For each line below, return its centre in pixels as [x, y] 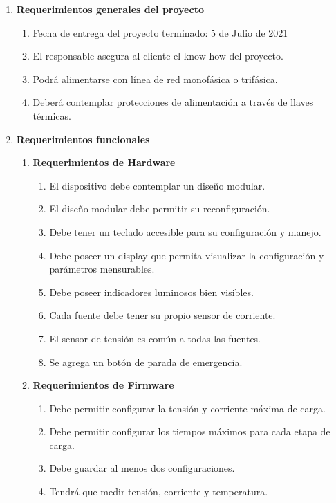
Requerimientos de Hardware [104, 162]
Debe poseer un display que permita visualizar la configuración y [187, 255]
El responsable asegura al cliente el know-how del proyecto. [158, 56]
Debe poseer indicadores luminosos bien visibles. [151, 292]
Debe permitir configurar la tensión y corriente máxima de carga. [187, 408]
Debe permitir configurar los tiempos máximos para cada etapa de [190, 431]
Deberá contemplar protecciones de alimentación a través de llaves [173, 102]
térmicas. [52, 115]
